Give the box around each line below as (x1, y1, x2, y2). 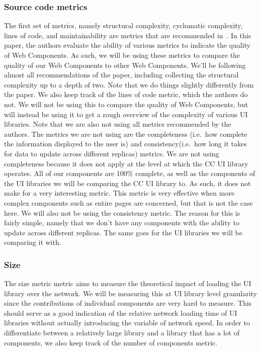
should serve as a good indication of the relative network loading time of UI (4, 307, 237, 318)
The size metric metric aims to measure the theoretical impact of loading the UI (4, 278, 251, 289)
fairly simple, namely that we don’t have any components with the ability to (4, 217, 240, 228)
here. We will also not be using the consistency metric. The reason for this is (4, 207, 240, 218)
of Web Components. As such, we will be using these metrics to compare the (4, 50, 240, 60)
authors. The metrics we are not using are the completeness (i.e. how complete (4, 128, 247, 139)
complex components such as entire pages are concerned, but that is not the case (4, 197, 253, 208)
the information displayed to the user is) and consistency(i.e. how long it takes (4, 138, 247, 149)
